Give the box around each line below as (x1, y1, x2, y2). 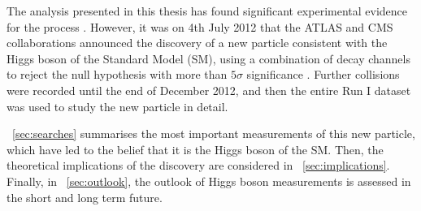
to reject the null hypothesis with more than (7, 66, 228, 83)
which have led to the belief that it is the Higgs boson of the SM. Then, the (7, 140, 384, 157)
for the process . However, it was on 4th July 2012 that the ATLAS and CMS (7, 18, 393, 35)
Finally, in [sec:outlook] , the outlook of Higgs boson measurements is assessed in (7, 172, 411, 189)
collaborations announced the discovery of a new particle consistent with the (7, 34, 388, 51)
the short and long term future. (7, 188, 163, 205)
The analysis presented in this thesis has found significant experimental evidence (7, 2, 408, 19)
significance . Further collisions (246, 66, 400, 83)
